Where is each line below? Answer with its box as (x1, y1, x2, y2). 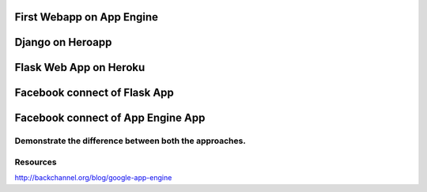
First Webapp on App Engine (14, 10, 158, 24)
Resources (14, 156, 57, 168)
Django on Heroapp (14, 36, 112, 49)
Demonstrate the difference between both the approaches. (14, 135, 247, 146)
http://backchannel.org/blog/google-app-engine (14, 173, 172, 183)
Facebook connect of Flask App (14, 86, 174, 100)
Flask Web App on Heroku (14, 61, 145, 74)
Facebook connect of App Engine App (14, 111, 206, 125)
